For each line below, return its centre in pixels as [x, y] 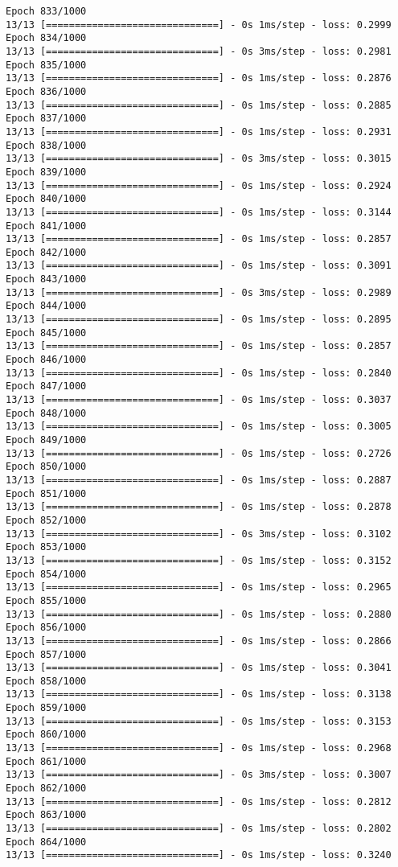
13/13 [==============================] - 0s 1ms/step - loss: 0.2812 [199, 801]
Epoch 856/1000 [46, 628]
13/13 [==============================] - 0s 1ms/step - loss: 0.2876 [199, 78]
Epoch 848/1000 [46, 413]
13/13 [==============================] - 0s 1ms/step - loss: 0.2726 [199, 453]
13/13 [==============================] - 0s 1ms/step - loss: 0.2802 [199, 829]
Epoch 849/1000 [46, 440]
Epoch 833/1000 [46, 11]
